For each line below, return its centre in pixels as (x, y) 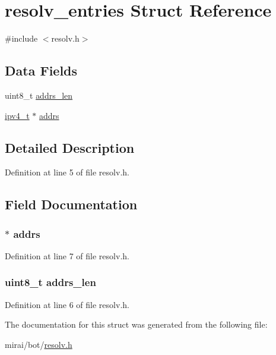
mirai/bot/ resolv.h (39, 344)
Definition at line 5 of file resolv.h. (67, 172)
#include (21, 38)
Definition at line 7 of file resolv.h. (67, 255)
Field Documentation (71, 204)
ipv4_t (17, 115)
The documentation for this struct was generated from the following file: (136, 324)
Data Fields (41, 70)
